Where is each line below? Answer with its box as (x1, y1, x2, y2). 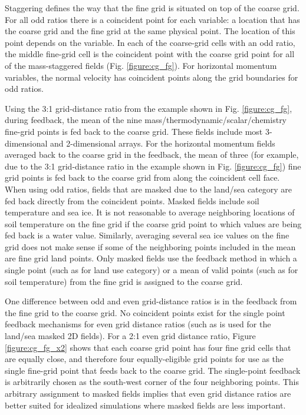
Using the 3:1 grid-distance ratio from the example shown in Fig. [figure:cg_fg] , (5, 102, 292, 114)
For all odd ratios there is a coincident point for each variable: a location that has (5, 13, 300, 25)
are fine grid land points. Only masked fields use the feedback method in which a (5, 252, 297, 264)
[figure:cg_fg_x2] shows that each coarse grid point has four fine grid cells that (5, 341, 291, 353)
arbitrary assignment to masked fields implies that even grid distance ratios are (5, 387, 291, 399)
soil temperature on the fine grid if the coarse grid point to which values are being (5, 217, 302, 230)
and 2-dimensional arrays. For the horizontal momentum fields (50, 137, 275, 149)
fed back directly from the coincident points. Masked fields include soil (5, 194, 259, 207)
